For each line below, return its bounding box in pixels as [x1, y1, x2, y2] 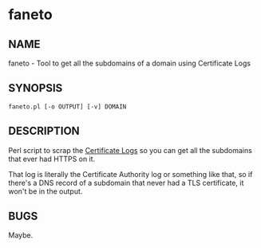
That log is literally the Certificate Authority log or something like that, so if [8, 169, 253, 179]
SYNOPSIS [8, 81, 63, 95]
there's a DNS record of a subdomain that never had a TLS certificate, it [8, 178, 244, 187]
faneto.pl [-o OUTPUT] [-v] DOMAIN [8, 102, 127, 111]
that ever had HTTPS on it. [8, 154, 96, 163]
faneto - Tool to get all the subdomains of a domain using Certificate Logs [8, 58, 251, 68]
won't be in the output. [8, 186, 83, 196]
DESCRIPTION [8, 124, 80, 138]
